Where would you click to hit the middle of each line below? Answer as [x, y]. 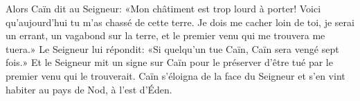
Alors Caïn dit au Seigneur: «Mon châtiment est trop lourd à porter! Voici [163, 8]
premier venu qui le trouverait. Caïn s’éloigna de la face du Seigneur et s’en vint [175, 75]
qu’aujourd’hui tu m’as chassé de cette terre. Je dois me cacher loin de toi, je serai [180, 22]
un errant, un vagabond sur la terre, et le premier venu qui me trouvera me [165, 35]
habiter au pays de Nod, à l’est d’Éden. [89, 89]
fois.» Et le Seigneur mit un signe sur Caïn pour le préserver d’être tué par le [169, 62]
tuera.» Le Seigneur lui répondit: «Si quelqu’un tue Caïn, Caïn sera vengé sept [172, 48]
